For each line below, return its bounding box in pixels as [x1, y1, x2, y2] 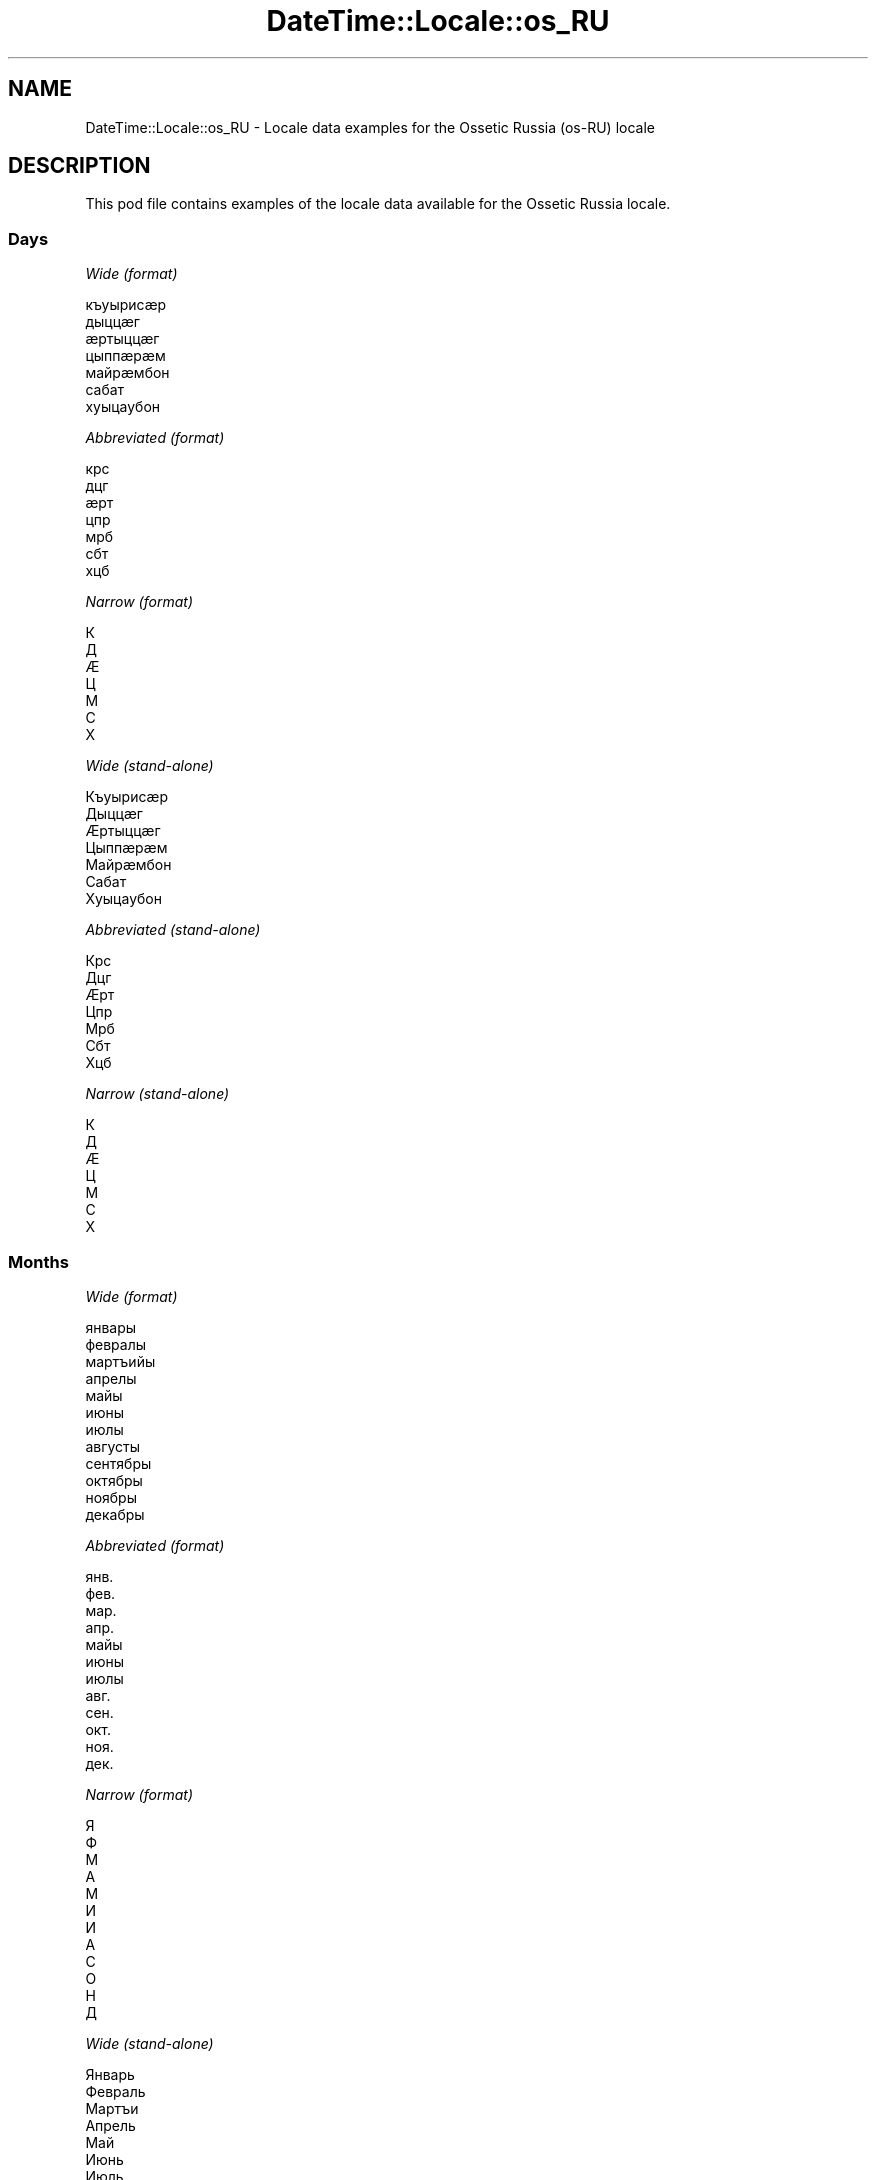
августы [85, 1437, 141, 1455]
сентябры [85, 1454, 152, 1472]
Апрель [85, 2116, 136, 2134]
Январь [85, 2065, 135, 2083]
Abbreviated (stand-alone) [85, 921, 261, 939]
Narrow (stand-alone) [85, 1085, 230, 1103]
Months [8, 1251, 69, 1272]
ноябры [85, 1488, 137, 1506]
